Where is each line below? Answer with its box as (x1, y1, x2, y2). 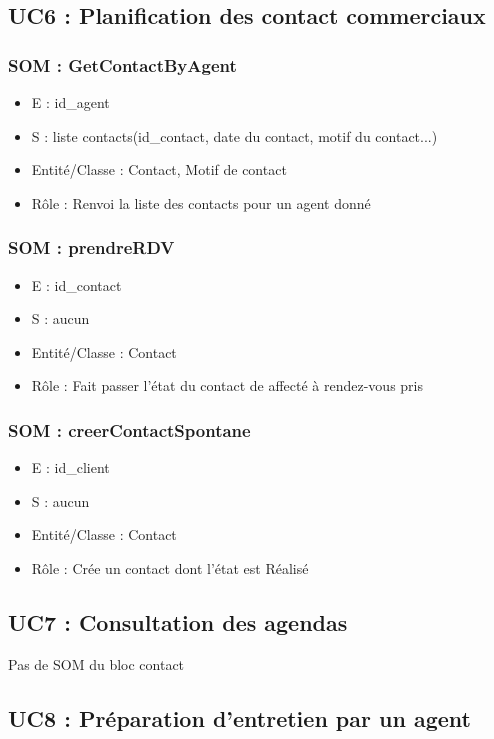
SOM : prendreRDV (8, 235, 175, 260)
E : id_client (31, 457, 110, 478)
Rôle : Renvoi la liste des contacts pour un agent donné (31, 192, 371, 213)
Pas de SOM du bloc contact (8, 653, 185, 674)
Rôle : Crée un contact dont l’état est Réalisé (31, 557, 309, 578)
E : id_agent (31, 92, 110, 112)
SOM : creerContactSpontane (8, 417, 251, 442)
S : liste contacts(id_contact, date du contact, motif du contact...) (31, 125, 438, 146)
